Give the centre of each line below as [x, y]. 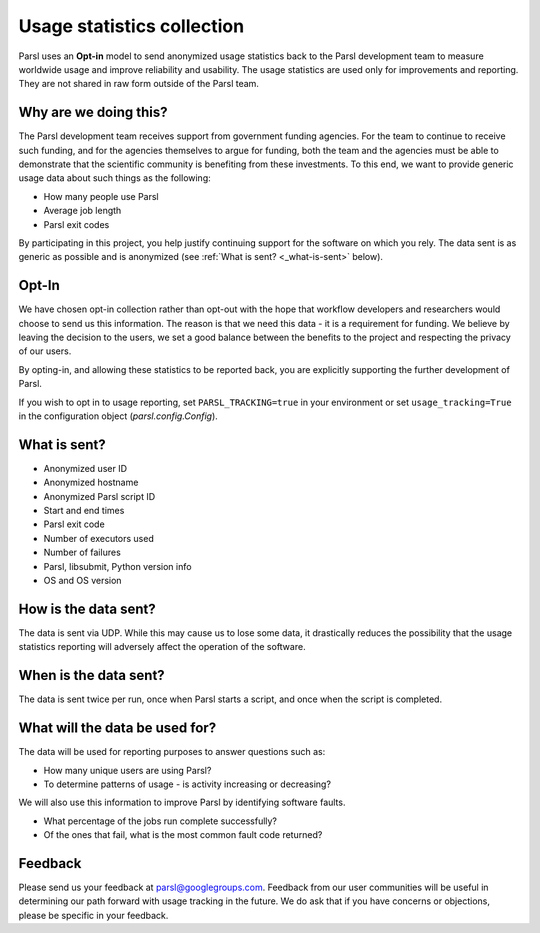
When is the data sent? [91, 675]
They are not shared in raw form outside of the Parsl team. [139, 84]
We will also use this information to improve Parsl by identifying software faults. [182, 802]
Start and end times [84, 511]
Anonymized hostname [91, 482]
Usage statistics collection [131, 26]
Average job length [82, 211]
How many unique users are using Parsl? [127, 770]
